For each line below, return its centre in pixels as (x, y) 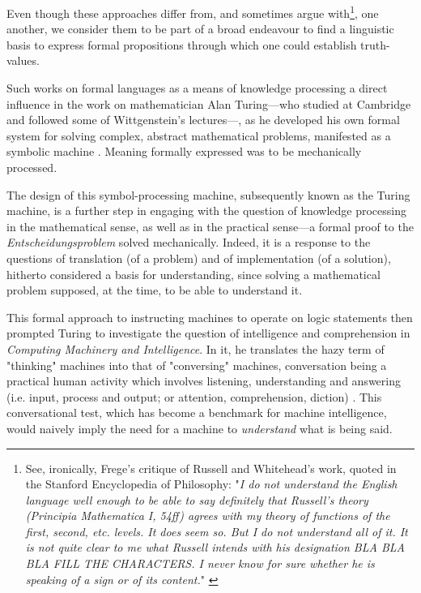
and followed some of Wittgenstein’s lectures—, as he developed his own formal (203, 120)
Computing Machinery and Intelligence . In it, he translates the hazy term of (196, 348)
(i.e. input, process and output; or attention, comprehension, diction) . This (194, 396)
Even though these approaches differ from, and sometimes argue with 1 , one (193, 12)
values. (23, 60)
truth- (375, 44)
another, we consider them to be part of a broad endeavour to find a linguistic (200, 29)
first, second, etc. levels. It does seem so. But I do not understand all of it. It (217, 531)
